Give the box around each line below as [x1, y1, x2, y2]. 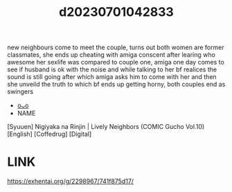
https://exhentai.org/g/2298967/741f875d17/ [7, 177, 134, 186]
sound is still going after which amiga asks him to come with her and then [7, 73, 217, 81]
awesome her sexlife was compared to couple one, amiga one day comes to [7, 58, 225, 67]
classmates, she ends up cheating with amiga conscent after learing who [7, 51, 216, 59]
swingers [7, 87, 33, 96]
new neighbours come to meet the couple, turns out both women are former [7, 43, 224, 52]
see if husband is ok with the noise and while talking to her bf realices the [7, 65, 217, 73]
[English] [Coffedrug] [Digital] [7, 130, 92, 139]
